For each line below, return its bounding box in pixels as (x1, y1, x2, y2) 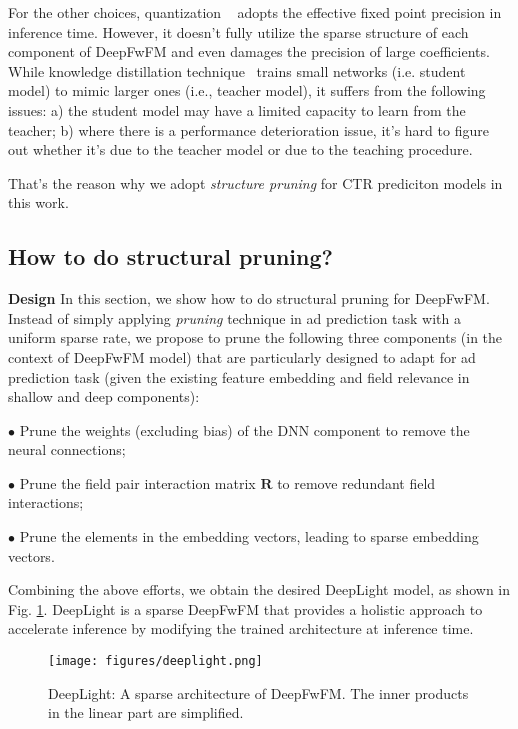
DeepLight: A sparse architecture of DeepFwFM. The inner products (48, 682, 469, 703)
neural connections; (8, 439, 126, 460)
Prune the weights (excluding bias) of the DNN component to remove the (19, 419, 470, 440)
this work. (8, 192, 69, 213)
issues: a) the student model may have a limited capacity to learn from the (8, 99, 466, 120)
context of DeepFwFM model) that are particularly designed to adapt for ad (8, 346, 476, 367)
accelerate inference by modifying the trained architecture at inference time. (8, 618, 474, 639)
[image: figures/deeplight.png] (48, 654, 263, 669)
